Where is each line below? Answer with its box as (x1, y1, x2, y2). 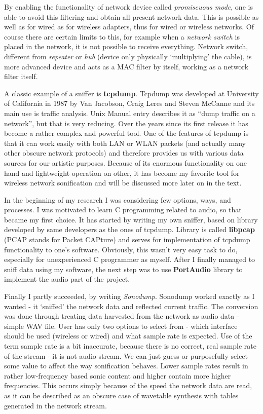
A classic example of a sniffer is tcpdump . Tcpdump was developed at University (4, 88, 259, 98)
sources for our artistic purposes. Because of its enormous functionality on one (4, 157, 247, 168)
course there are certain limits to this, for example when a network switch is (4, 31, 240, 42)
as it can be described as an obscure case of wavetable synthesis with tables (4, 390, 239, 400)
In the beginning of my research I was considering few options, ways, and (4, 194, 231, 205)
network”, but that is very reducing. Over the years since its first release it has (4, 118, 248, 128)
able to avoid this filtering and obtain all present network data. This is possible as (4, 11, 259, 22)
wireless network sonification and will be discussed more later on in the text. (4, 177, 242, 188)
